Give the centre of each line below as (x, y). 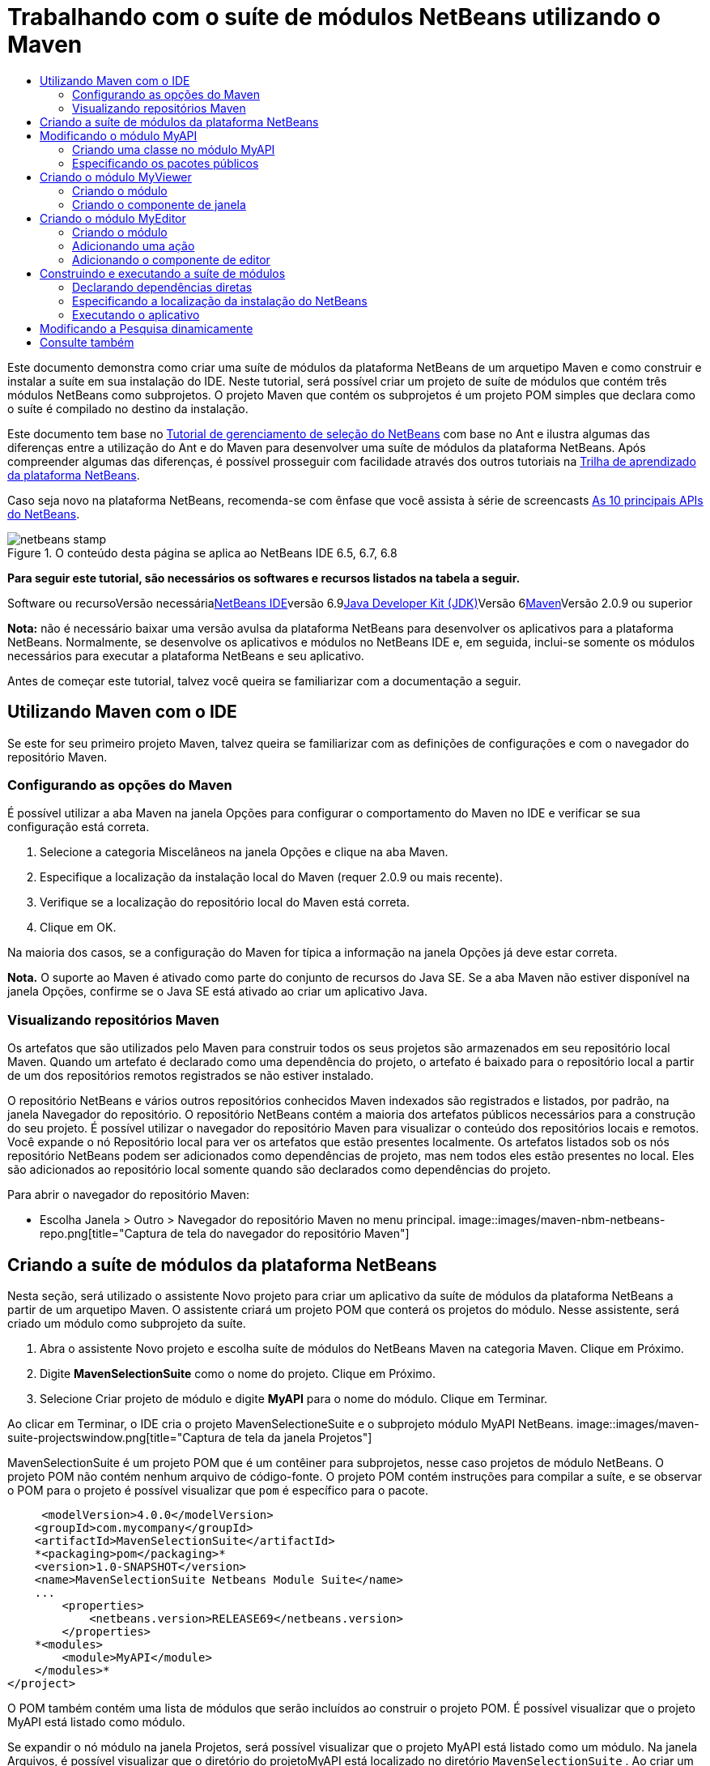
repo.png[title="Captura (104, 1234)
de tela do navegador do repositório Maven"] (290, 1234)
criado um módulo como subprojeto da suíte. (127, 1323)
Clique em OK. (78, 928)
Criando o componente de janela (159, 204)
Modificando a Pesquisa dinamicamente (147, 328)
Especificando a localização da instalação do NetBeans (220, 301)
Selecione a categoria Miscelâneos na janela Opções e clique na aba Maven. (244, 852)
